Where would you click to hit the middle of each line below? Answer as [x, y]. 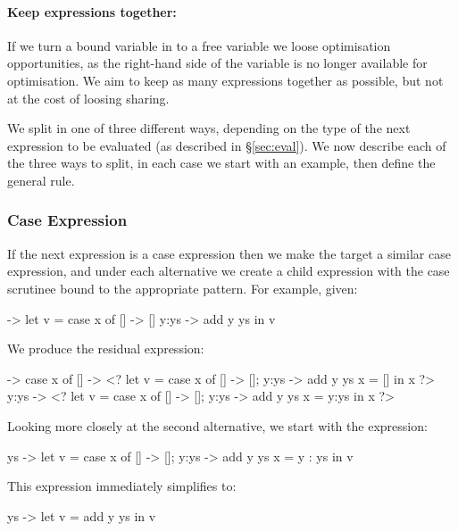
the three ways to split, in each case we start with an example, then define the [221, 163]
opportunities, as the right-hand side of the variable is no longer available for [217, 63]
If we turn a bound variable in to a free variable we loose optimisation [199, 45]
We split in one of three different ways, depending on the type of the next [209, 128]
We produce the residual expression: [106, 348]
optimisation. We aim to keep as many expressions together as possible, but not [225, 80]
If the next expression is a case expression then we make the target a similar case [229, 253]
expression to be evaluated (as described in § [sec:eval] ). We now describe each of [227, 145]
